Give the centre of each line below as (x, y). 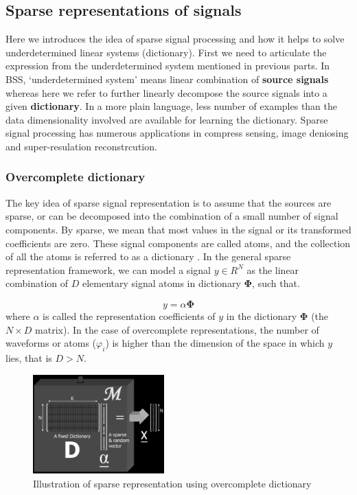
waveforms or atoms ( (51, 343)
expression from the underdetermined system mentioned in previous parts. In (168, 66)
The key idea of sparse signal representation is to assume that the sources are (169, 202)
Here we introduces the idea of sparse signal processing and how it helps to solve (175, 39)
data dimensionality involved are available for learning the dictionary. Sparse (167, 119)
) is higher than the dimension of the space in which (215, 343)
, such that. (276, 283)
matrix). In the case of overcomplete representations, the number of (177, 329)
